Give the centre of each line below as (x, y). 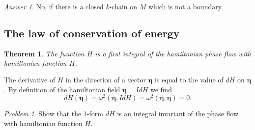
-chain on (123, 6)
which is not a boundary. (185, 6)
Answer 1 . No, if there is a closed (54, 6)
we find (161, 89)
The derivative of (30, 79)
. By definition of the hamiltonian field (62, 89)
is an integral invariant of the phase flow (178, 114)
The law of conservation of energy (92, 33)
